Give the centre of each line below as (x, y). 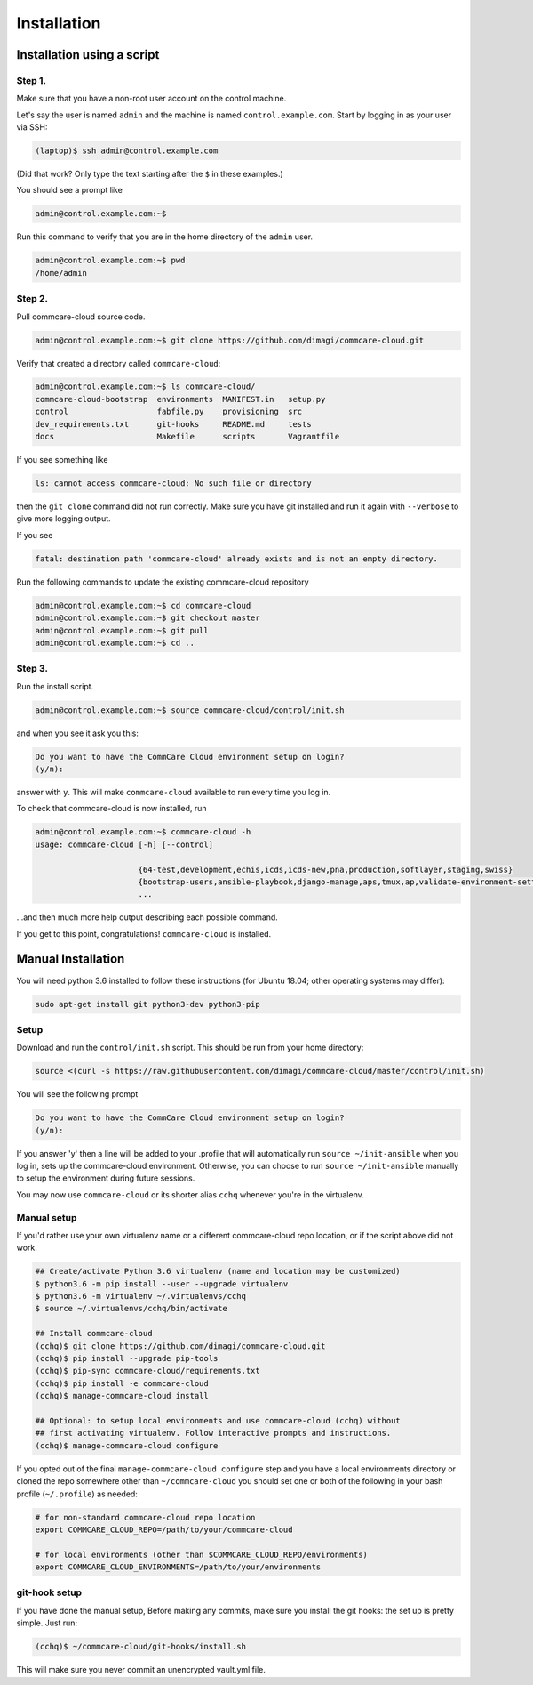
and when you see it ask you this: (78, 733)
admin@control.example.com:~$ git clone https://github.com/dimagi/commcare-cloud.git (230, 340)
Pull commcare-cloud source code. (81, 317)
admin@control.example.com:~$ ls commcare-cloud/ (145, 387)
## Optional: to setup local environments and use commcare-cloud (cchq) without (218, 1420)
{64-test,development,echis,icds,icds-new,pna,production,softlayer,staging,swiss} (326, 869)
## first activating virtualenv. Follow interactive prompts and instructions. (213, 1433)
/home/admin (61, 273)
